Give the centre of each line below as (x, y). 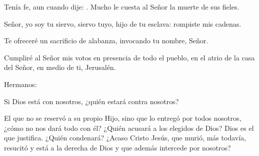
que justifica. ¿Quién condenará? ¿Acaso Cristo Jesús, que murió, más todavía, (125, 138)
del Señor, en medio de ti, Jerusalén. (60, 67)
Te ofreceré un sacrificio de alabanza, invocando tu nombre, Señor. (106, 41)
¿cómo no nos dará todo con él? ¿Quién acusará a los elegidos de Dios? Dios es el (129, 128)
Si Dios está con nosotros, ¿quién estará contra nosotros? (92, 101)
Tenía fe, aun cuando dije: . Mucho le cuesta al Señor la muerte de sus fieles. (122, 7)
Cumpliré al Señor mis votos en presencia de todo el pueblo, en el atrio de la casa (129, 57)
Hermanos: (21, 84)
